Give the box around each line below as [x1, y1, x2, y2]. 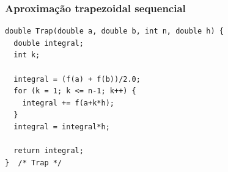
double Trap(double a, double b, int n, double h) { [5, 27, 224, 36]
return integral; [13, 146, 84, 156]
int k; [13, 51, 40, 60]
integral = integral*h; [13, 122, 110, 131]
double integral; [13, 38, 84, 48]
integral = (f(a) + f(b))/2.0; [13, 74, 141, 84]
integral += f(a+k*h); [22, 98, 114, 107]
